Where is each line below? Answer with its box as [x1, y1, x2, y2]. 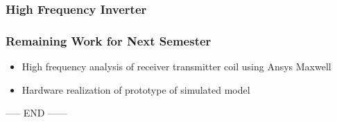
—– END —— [6, 105, 68, 120]
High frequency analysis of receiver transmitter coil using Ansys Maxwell [21, 59, 331, 74]
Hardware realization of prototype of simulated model [21, 82, 250, 96]
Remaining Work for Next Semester [6, 32, 211, 49]
